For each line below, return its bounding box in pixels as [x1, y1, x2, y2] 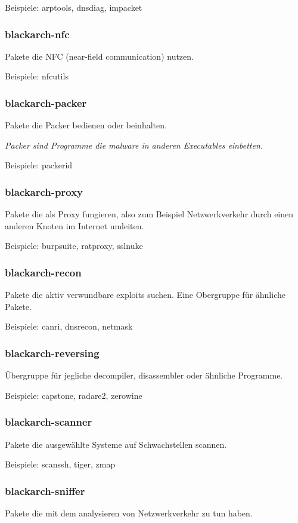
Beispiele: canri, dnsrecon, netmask [5, 320, 133, 333]
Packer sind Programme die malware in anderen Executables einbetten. [5, 139, 263, 151]
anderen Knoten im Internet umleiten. [5, 219, 144, 232]
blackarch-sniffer [5, 483, 85, 498]
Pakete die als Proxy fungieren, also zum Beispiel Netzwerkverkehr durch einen [5, 208, 294, 220]
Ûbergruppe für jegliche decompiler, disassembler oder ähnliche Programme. [5, 369, 283, 382]
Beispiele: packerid [5, 159, 73, 171]
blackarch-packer [5, 95, 87, 110]
